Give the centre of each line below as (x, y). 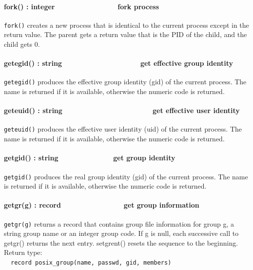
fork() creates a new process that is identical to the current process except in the (126, 25)
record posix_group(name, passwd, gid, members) (91, 263)
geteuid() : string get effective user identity (122, 110)
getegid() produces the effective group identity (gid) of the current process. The (125, 82)
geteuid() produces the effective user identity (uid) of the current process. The (123, 129)
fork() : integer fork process (82, 6)
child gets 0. (22, 44)
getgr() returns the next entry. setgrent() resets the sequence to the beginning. (121, 242)
